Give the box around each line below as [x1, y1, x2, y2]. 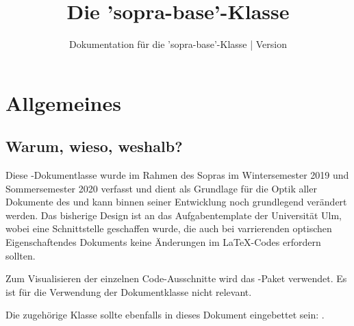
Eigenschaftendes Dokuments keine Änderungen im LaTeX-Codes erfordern [5, 235, 321, 249]
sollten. [5, 248, 36, 262]
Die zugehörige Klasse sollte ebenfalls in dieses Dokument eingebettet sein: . [5, 308, 325, 322]
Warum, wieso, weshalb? [5, 136, 183, 157]
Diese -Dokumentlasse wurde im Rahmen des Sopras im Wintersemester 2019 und [5, 168, 349, 182]
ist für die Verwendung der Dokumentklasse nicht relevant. [5, 284, 252, 299]
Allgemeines [5, 88, 121, 116]
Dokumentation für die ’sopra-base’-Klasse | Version [68, 37, 288, 51]
